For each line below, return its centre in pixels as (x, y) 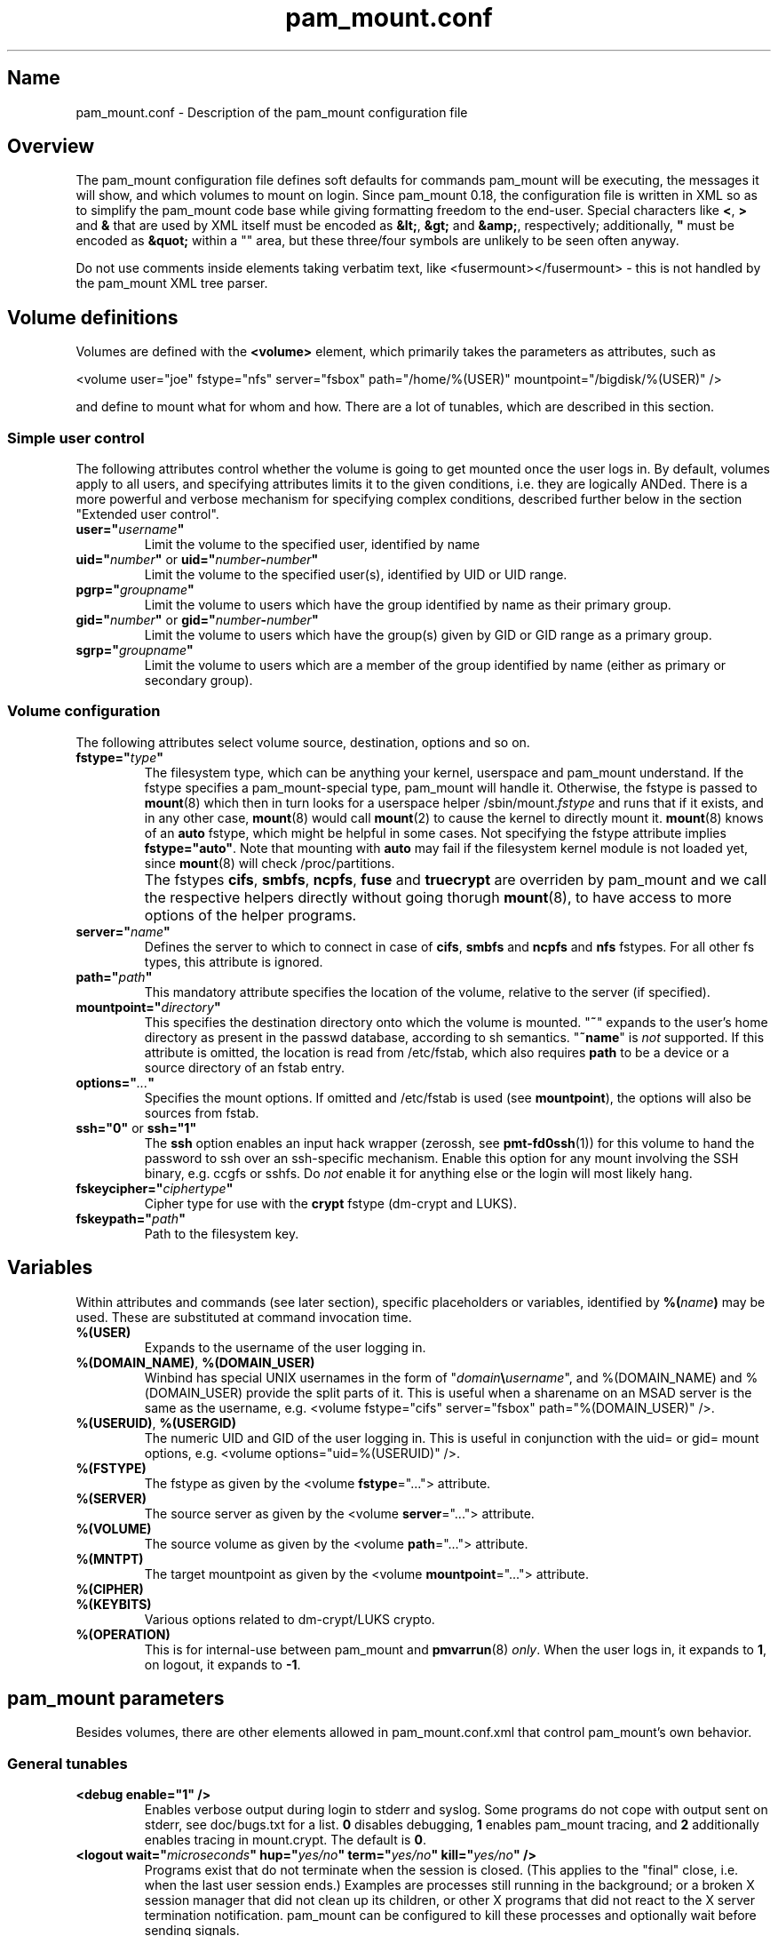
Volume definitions (93, 317)
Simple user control (76, 438)
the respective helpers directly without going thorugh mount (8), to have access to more (438, 897)
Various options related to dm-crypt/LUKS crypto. (290, 1619)
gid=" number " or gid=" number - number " (197, 620)
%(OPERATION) (123, 1634)
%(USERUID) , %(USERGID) (156, 1422)
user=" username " (130, 530)
